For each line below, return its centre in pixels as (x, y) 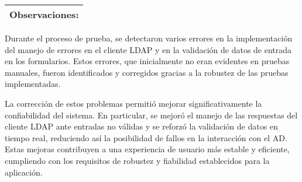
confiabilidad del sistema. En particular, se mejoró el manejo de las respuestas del (151, 115)
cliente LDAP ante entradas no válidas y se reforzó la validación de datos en (141, 126)
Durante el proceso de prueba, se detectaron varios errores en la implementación (149, 38)
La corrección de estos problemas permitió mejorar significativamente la (133, 103)
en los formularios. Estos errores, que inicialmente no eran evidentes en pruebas (147, 61)
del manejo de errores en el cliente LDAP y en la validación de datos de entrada (148, 49)
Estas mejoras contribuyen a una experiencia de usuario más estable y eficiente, (147, 149)
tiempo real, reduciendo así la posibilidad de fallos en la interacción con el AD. (146, 137)
